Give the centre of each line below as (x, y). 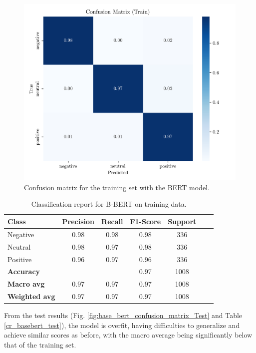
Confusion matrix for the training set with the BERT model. (117, 187)
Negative (21, 234)
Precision (78, 221)
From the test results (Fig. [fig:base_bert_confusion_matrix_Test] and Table (123, 315)
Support (182, 221)
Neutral (19, 246)
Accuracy (24, 271)
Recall (112, 221)
